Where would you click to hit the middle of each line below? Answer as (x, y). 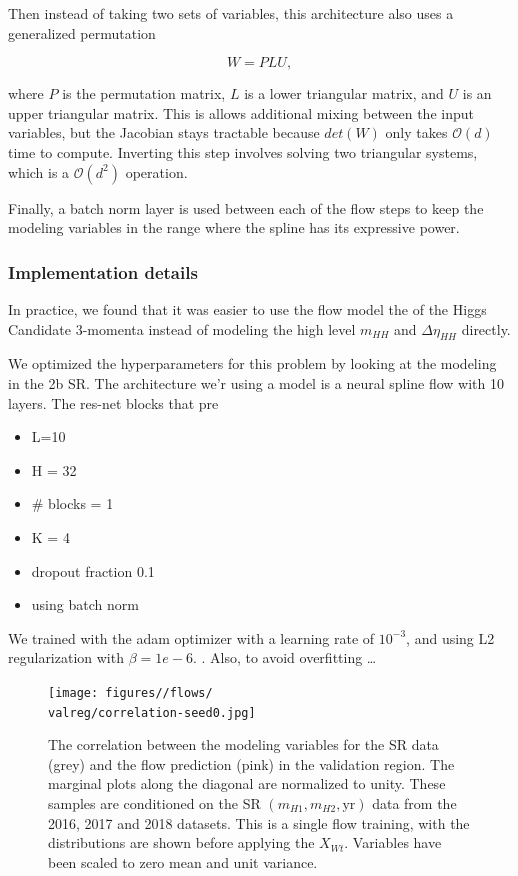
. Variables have (393, 842)
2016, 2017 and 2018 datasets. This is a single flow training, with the (259, 822)
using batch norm (85, 604)
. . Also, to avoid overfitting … (284, 657)
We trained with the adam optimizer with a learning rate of (191, 637)
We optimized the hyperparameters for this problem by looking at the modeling (252, 363)
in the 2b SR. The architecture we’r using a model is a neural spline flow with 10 (256, 382)
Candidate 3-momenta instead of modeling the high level (182, 328)
